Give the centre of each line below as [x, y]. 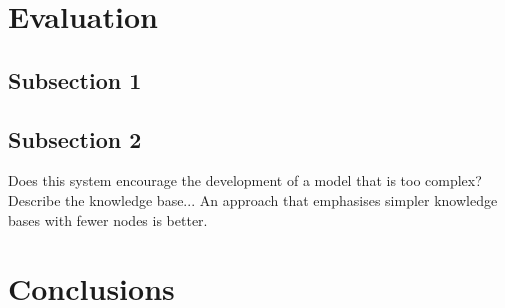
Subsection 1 [75, 79]
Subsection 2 [75, 138]
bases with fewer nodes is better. [108, 219]
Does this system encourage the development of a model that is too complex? [245, 180]
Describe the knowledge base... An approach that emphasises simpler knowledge [253, 199]
